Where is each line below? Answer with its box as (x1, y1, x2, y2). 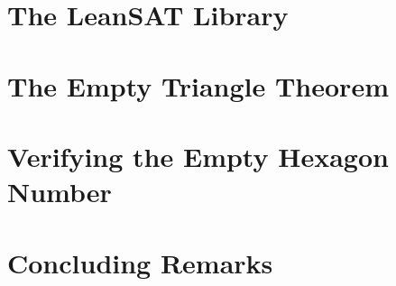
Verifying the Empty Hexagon (7, 137, 389, 174)
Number (7, 173, 112, 210)
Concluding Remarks (7, 244, 273, 281)
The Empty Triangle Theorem (7, 67, 389, 104)
